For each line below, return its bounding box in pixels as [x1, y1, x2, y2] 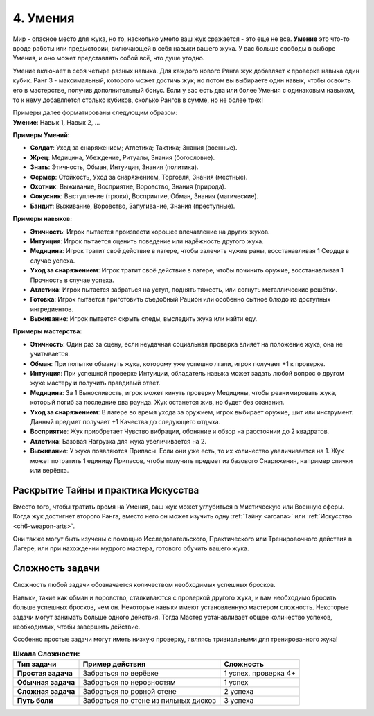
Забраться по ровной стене [82, 687, 177, 697]
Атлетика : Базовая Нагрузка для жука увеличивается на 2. [30, 437, 207, 445]
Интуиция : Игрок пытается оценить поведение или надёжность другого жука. [30, 236, 265, 245]
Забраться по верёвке [82, 669, 159, 679]
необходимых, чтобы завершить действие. [12, 622, 141, 631]
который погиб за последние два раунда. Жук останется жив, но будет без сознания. [30, 399, 285, 407]
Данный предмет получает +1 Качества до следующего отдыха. [30, 418, 221, 426]
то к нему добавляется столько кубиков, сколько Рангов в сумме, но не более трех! [12, 96, 263, 104]
